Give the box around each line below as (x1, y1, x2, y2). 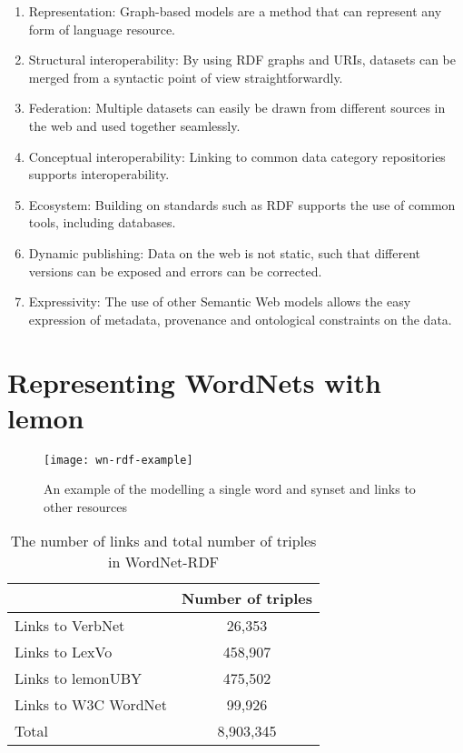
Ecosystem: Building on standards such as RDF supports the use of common (28, 195, 456, 214)
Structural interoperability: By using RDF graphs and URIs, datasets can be (28, 50, 456, 69)
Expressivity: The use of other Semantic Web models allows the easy (28, 292, 411, 311)
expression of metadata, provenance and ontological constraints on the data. (28, 309, 452, 328)
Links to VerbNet (15, 615, 125, 637)
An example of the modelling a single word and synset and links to (44, 479, 416, 498)
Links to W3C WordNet (15, 694, 167, 716)
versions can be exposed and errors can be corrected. (28, 261, 322, 280)
